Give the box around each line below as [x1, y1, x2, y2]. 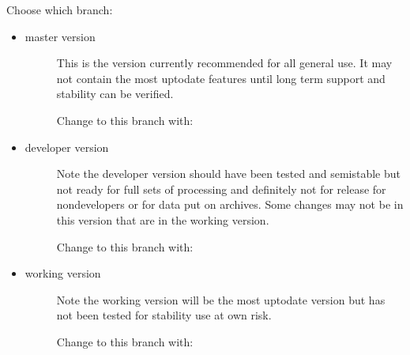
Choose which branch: [6, 2, 113, 17]
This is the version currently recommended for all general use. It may [56, 55, 393, 71]
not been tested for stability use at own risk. [56, 307, 272, 323]
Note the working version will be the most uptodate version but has [56, 291, 386, 308]
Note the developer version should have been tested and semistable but [56, 165, 401, 182]
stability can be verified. [56, 85, 174, 102]
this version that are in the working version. [56, 211, 269, 228]
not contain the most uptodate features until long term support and [56, 70, 386, 86]
